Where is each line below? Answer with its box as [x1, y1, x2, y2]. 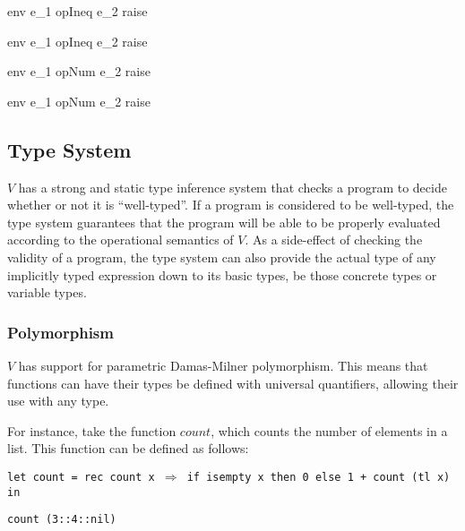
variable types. [7, 283, 87, 302]
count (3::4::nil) [7, 513, 116, 527]
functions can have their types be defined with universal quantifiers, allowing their [7, 373, 459, 392]
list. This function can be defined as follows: [7, 439, 249, 458]
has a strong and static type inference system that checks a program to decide [18, 177, 447, 196]
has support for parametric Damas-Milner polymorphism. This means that [18, 355, 428, 374]
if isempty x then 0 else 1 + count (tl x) [186, 470, 451, 484]
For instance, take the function [7, 421, 177, 440]
